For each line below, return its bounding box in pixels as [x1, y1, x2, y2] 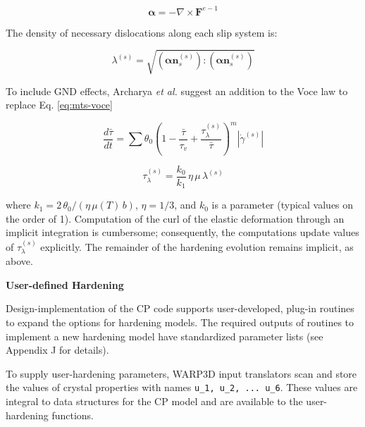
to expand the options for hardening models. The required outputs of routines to [6, 315, 354, 330]
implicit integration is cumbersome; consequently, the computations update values [6, 225, 359, 240]
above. [6, 254, 33, 268]
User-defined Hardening [6, 277, 124, 292]
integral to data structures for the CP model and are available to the [6, 394, 303, 409]
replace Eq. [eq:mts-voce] [6, 97, 113, 112]
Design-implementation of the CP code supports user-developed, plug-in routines [6, 301, 354, 316]
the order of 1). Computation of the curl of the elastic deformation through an [6, 211, 345, 225]
